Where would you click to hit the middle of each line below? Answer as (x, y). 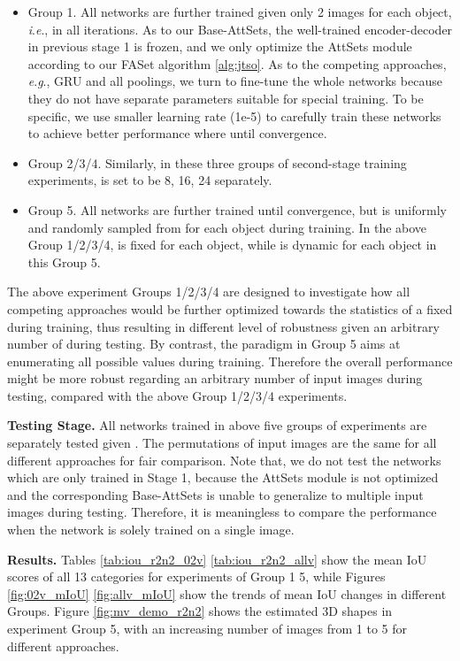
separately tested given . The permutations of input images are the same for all (222, 443)
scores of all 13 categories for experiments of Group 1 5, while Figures (196, 576)
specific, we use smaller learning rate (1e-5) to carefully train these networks (234, 115)
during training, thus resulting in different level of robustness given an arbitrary (223, 326)
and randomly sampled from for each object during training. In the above (227, 227)
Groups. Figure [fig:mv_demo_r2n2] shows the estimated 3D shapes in (200, 611)
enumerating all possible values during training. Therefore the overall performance (230, 361)
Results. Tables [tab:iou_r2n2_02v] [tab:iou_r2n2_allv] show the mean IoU (217, 559)
